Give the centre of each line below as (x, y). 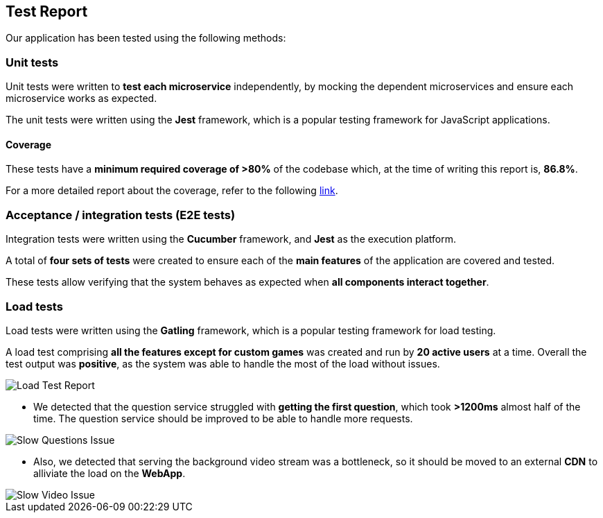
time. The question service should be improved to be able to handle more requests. (223, 418)
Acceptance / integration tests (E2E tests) (121, 215)
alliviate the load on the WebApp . (110, 473)
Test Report (47, 11)
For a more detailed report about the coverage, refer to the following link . (172, 191)
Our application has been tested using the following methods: (146, 38)
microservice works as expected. (81, 98)
